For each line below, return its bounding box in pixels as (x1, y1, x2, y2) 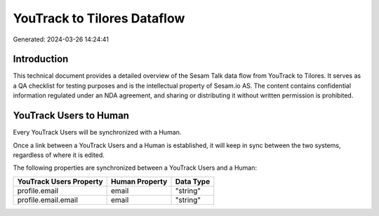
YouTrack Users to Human (13, 109, 130, 122)
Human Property (111, 176, 168, 186)
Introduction (13, 53, 69, 65)
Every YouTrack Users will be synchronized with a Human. (13, 128, 182, 137)
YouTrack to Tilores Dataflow (13, 11, 185, 26)
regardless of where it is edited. (13, 151, 105, 159)
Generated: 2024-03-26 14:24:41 (13, 35, 109, 43)
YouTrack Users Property (17, 176, 103, 186)
